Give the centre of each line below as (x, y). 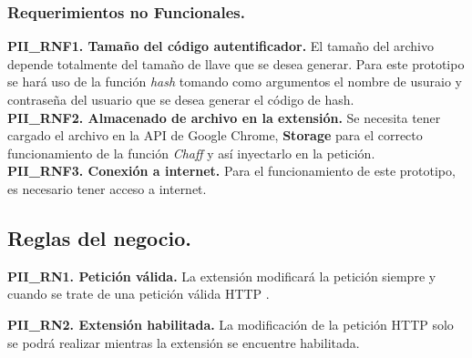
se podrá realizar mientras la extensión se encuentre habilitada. (184, 342)
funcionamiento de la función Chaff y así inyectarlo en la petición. (191, 153)
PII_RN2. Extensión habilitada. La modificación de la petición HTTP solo (231, 324)
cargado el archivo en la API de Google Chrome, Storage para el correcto (215, 135)
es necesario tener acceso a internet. (107, 188)
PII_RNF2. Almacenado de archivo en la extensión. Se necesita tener (224, 117)
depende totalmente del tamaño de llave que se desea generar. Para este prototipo (236, 63)
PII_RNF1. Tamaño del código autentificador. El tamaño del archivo (221, 46)
